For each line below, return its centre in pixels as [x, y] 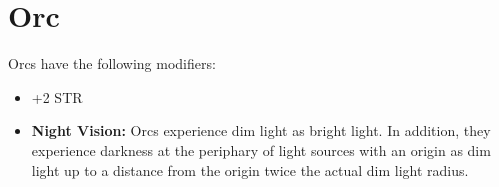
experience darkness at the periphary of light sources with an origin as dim [261, 149]
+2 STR [57, 96]
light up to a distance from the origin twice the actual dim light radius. [250, 169]
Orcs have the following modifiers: [112, 63]
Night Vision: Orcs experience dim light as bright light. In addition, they [261, 130]
